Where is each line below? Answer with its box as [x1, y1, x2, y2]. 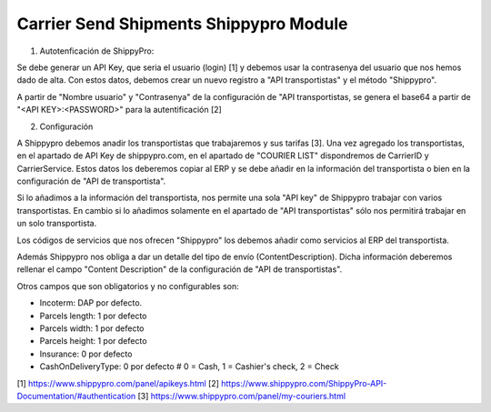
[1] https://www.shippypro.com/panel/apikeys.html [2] [16, 377, 220, 388]
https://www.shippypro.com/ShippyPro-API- [221, 377, 387, 388]
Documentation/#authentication [16, 390, 136, 401]
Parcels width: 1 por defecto [39, 323, 145, 334]
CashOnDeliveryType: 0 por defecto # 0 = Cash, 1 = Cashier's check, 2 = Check [39, 361, 340, 372]
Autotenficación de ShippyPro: [39, 45, 155, 56]
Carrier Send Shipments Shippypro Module [16, 14, 348, 34]
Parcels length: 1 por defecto [39, 310, 147, 321]
